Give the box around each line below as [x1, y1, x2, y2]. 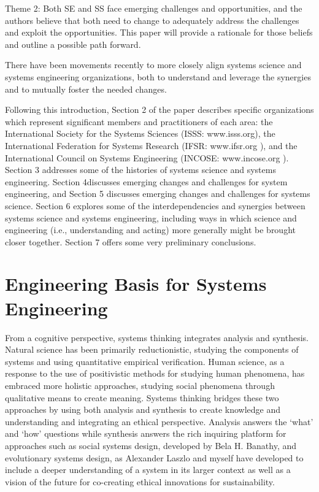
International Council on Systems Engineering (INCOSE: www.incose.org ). [5, 151, 289, 164]
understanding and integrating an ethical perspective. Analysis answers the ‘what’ [5, 415, 313, 428]
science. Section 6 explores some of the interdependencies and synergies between [5, 199, 306, 212]
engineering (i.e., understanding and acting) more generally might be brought [5, 223, 296, 236]
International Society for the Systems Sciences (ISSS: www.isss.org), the [5, 127, 275, 140]
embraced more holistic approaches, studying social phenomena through [5, 379, 275, 391]
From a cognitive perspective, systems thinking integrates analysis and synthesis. [5, 331, 309, 344]
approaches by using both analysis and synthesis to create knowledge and [5, 403, 281, 416]
